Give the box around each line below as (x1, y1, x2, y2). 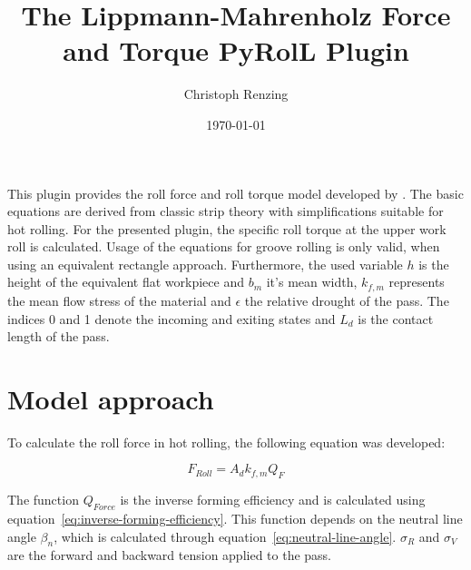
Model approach (7, 379, 214, 417)
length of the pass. (7, 327, 110, 346)
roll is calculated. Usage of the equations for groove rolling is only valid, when (7, 237, 440, 256)
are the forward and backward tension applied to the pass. (7, 545, 332, 565)
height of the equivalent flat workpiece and (7, 272, 244, 291)
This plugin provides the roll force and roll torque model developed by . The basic (7, 183, 464, 202)
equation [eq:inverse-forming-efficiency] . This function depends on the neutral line (7, 509, 463, 528)
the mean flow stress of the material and (7, 290, 231, 310)
